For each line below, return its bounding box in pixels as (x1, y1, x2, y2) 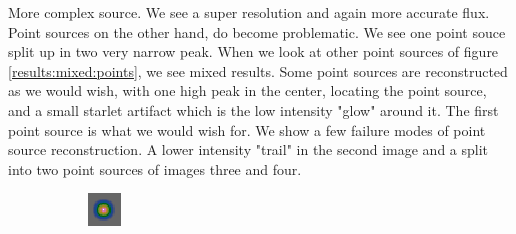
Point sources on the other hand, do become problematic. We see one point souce (8, 21, 506, 42)
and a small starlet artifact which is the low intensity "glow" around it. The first (8, 99, 499, 120)
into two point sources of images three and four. (8, 158, 302, 179)
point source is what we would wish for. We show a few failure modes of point (8, 119, 486, 140)
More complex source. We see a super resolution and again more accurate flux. (8, 2, 490, 22)
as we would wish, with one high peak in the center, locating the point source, (8, 80, 487, 101)
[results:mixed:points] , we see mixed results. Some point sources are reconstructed (8, 60, 508, 81)
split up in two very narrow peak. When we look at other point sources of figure (8, 41, 499, 62)
